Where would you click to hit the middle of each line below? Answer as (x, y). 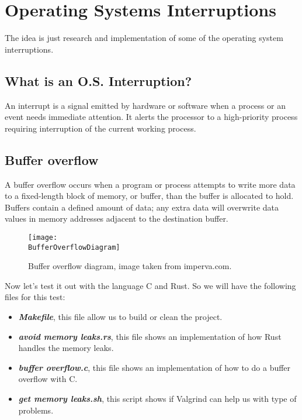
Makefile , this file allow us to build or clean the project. (120, 316)
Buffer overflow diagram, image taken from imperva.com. (130, 266)
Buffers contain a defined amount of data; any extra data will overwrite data (142, 207)
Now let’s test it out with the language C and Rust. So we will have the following (150, 285)
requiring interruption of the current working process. (100, 128)
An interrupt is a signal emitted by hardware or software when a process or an (145, 105)
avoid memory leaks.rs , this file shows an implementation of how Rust (150, 336)
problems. (36, 410)
